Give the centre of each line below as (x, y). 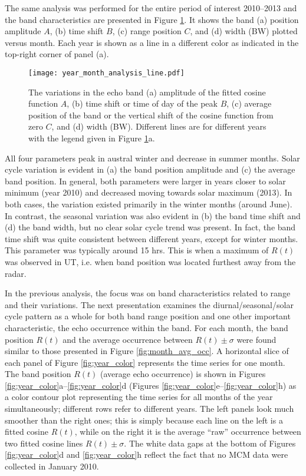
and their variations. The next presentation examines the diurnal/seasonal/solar (149, 304)
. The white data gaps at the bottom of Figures (210, 443)
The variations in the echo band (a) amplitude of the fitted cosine (147, 92)
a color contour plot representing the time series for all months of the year (139, 397)
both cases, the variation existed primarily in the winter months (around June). (149, 204)
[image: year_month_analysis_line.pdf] (106, 73)
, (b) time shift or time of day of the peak (142, 103)
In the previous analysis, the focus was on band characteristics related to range (148, 293)
